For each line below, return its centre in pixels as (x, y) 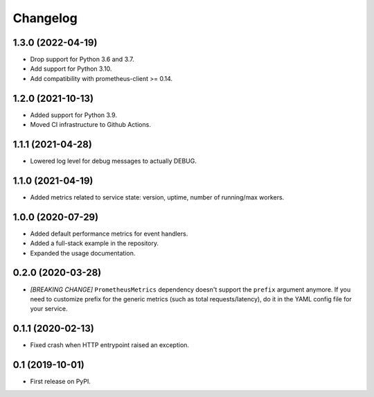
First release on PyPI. (61, 382)
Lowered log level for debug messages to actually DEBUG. (114, 161)
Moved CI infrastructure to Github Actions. (91, 125)
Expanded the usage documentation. (83, 253)
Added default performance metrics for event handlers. (109, 233)
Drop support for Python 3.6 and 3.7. (82, 60)
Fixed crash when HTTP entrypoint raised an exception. (110, 345)
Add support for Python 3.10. (71, 69)
